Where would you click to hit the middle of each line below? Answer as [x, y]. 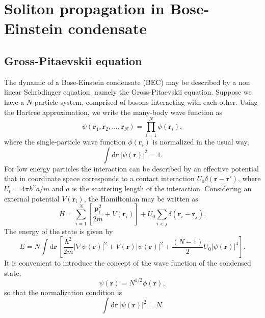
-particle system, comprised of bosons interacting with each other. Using [145, 102]
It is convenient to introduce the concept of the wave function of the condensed [128, 263]
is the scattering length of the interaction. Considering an [162, 189]
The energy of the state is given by [59, 231]
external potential [32, 198]
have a [14, 102]
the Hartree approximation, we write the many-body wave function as [113, 112]
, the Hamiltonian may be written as [141, 198]
